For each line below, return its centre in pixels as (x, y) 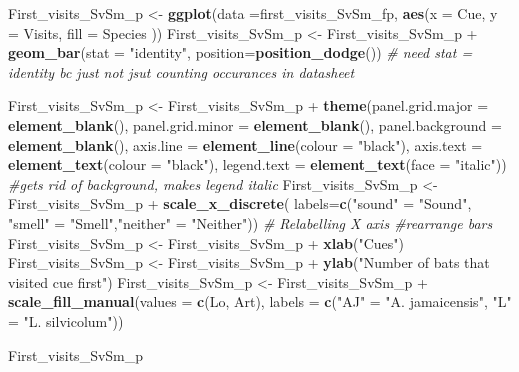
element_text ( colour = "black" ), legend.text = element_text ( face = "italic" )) (257, 164)
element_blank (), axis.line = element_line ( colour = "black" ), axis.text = (245, 144)
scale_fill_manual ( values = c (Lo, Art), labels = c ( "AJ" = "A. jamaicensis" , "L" (260, 301)
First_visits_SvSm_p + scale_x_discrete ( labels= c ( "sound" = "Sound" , (240, 203)
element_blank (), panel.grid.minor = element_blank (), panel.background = (255, 124)
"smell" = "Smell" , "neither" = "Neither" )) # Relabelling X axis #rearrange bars (250, 222)
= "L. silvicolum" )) (66, 320)
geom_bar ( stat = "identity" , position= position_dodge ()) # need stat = (240, 52)
